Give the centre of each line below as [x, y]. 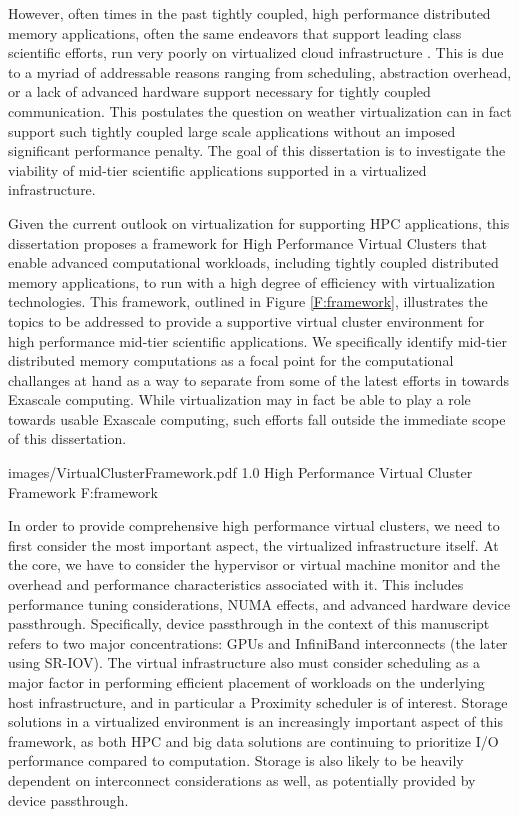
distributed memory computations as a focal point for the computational [231, 360]
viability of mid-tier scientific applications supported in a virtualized [217, 169]
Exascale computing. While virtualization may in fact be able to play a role [239, 399]
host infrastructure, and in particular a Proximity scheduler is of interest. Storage [258, 701]
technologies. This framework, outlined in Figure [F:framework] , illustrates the [248, 301]
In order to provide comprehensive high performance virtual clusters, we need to [254, 525]
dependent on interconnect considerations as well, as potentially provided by [242, 779]
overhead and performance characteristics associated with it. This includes [236, 584]
